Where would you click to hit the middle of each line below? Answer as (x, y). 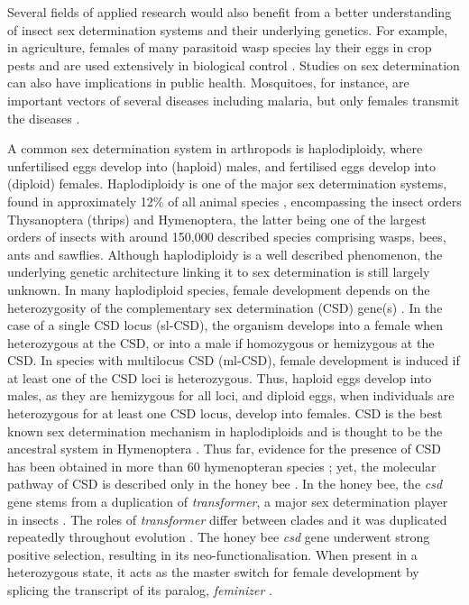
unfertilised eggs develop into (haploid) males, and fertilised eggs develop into (221, 165)
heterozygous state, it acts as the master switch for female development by (213, 572)
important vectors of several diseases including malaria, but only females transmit (234, 100)
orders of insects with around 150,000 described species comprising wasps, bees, (227, 237)
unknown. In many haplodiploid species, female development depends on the (219, 289)
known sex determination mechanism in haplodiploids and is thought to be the (225, 431)
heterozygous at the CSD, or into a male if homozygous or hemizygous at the (221, 342)
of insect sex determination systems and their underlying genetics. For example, (228, 29)
